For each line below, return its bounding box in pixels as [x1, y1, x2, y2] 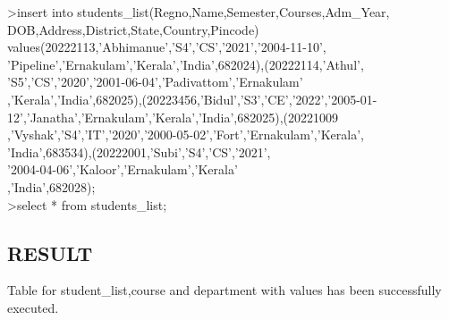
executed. [7, 298, 59, 316]
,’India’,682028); [7, 177, 96, 196]
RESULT [7, 239, 93, 266]
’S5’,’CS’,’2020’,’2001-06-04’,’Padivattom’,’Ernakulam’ [7, 72, 303, 91]
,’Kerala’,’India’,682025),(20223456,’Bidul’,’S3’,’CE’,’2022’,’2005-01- [7, 89, 377, 108]
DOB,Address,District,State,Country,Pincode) [7, 20, 259, 38]
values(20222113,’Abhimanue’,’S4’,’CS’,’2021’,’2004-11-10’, [7, 38, 326, 56]
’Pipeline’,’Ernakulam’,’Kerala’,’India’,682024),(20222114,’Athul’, [7, 55, 364, 73]
